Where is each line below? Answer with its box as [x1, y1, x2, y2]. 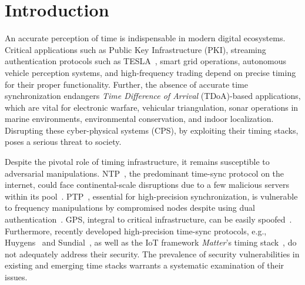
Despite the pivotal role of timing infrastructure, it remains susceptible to [5, 155, 270, 168]
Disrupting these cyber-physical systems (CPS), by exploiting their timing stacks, [5, 124, 299, 136]
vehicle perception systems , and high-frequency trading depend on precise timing [5, 66, 296, 78]
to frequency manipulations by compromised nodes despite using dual [5, 201, 255, 214]
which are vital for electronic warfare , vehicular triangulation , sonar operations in [5, 101, 299, 113]
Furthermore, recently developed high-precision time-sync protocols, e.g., [5, 224, 267, 237]
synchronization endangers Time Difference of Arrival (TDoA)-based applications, [5, 90, 301, 102]
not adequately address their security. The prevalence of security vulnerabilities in [5, 247, 300, 260]
